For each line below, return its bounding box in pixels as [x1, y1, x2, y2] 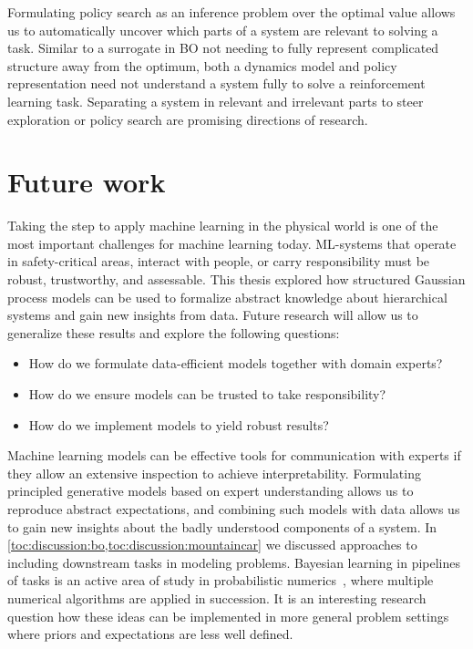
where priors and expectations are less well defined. [7, 624, 293, 644]
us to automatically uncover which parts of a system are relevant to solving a [7, 20, 438, 39]
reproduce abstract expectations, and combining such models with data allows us [7, 500, 460, 518]
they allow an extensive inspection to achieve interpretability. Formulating [7, 463, 421, 482]
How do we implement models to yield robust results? [28, 415, 329, 434]
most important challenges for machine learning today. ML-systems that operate [7, 233, 457, 252]
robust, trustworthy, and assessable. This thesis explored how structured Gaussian [7, 270, 466, 289]
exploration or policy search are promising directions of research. [7, 109, 368, 129]
